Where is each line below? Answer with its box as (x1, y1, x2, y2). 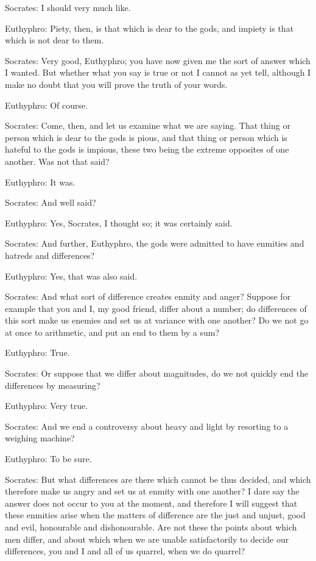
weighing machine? (5, 432, 75, 444)
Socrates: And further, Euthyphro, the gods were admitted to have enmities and (5, 237, 304, 250)
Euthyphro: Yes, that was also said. (5, 269, 138, 282)
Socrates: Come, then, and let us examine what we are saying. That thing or (5, 119, 290, 132)
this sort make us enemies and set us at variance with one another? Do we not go (5, 314, 309, 327)
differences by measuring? (5, 378, 100, 391)
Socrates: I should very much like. (5, 1, 131, 13)
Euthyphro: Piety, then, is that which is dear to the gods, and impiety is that (5, 21, 294, 34)
